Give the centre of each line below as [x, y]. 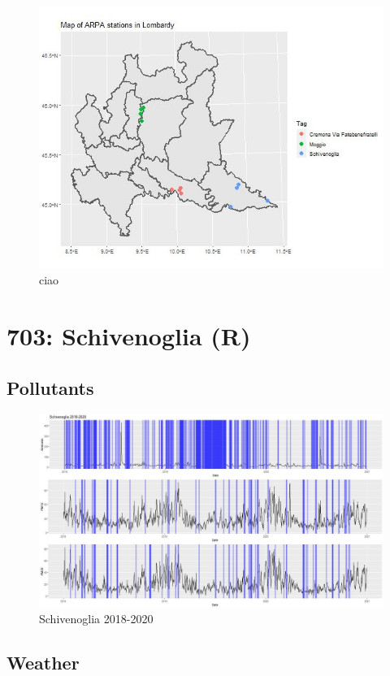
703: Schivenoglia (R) [129, 335]
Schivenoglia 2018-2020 [96, 619]
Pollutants [50, 387]
